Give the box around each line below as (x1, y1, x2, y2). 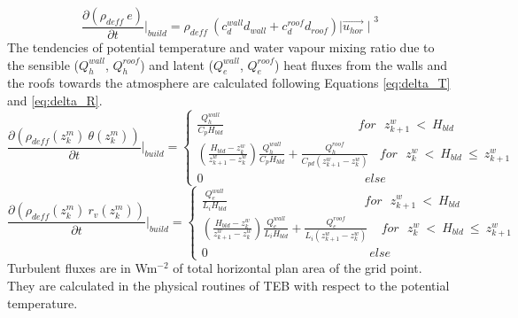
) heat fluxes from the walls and (274, 55, 448, 74)
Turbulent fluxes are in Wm (7, 259, 158, 277)
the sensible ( (7, 55, 80, 74)
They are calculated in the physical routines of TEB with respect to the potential (7, 276, 450, 295)
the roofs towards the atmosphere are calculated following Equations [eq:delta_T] (7, 74, 451, 92)
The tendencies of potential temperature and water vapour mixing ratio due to (7, 38, 435, 57)
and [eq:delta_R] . (7, 91, 103, 110)
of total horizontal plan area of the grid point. (173, 259, 422, 277)
